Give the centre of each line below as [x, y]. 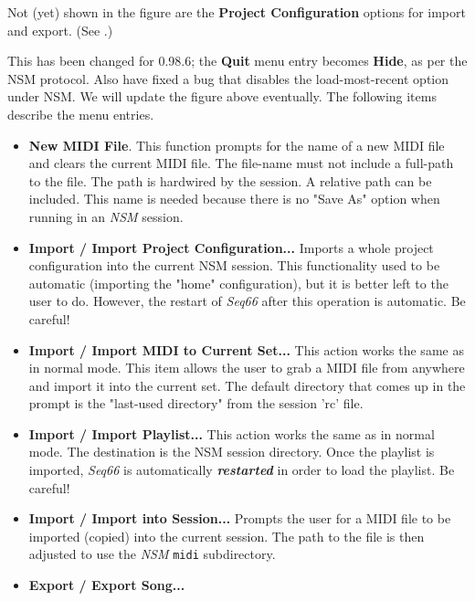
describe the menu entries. [81, 114]
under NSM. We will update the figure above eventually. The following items [222, 96]
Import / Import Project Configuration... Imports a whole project [231, 247]
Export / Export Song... [107, 585]
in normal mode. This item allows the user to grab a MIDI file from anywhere [247, 368]
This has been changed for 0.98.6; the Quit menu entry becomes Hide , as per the [237, 61]
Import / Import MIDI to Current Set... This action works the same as [246, 349]
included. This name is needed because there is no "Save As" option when [234, 199]
